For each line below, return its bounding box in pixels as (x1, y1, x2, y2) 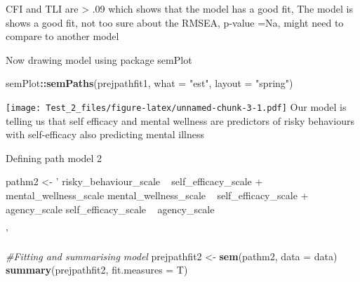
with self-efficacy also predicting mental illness (6, 127, 205, 142)
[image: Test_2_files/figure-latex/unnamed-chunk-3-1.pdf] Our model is (6, 99, 347, 114)
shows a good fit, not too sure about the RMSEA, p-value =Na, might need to (6, 15, 344, 29)
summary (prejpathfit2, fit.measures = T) (6, 262, 188, 277)
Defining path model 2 (6, 150, 102, 165)
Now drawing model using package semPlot (6, 52, 192, 67)
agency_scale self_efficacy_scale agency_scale (6, 201, 215, 216)
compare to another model (6, 29, 119, 43)
